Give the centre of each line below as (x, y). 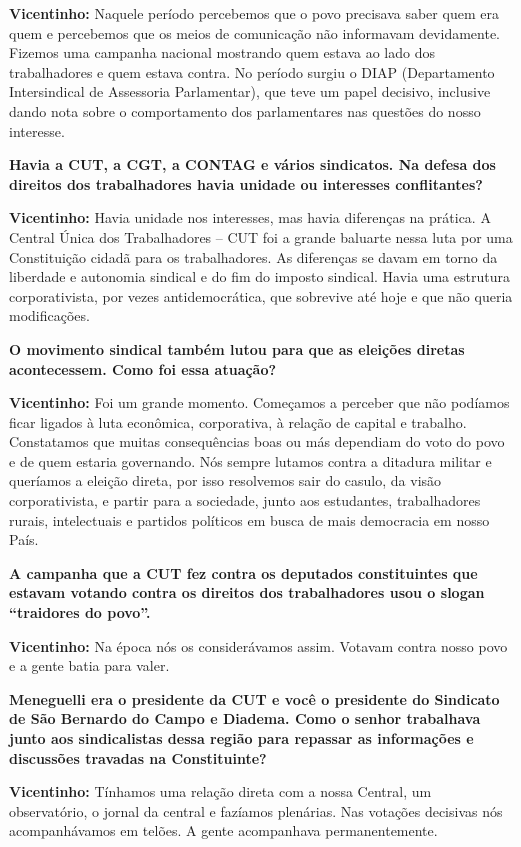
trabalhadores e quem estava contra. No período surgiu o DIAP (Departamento (252, 71)
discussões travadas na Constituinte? (138, 757)
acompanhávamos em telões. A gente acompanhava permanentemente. (223, 830)
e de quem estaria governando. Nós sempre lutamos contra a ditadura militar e (250, 460)
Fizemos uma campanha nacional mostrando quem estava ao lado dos (222, 52)
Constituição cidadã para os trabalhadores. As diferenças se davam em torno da (253, 256)
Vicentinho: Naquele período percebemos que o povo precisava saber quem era (254, 13)
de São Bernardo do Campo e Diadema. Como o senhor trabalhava (245, 718)
